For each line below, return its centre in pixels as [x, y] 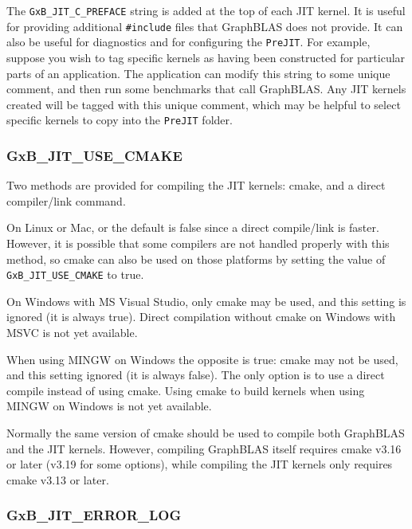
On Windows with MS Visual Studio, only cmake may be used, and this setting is [206, 301]
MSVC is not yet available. [72, 333]
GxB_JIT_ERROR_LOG [94, 515]
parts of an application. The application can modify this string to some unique [198, 73]
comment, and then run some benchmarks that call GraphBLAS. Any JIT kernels [206, 89]
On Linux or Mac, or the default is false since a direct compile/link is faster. [193, 227]
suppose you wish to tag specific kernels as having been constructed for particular [206, 57]
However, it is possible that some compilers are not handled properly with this [198, 243]
